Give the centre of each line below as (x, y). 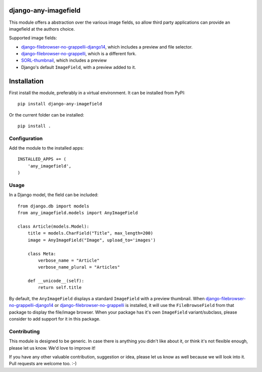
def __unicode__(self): (56, 281)
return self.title (60, 287)
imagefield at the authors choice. (42, 29)
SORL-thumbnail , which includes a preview (64, 60)
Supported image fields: (33, 38)
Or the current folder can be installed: (47, 115)
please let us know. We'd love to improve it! (52, 348)
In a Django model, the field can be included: (54, 195)
